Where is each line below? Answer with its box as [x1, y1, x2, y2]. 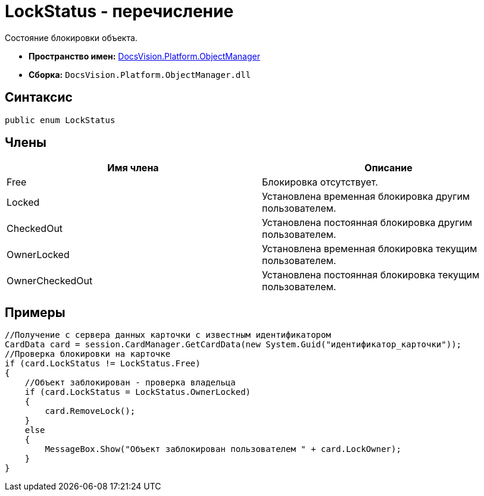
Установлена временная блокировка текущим [262, 243, 477, 255]
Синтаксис [5, 90, 73, 105]
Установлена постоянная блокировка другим [262, 216, 473, 229]
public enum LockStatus [5, 115, 115, 125]
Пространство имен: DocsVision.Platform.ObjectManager [29, 51, 260, 61]
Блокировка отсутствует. [262, 176, 378, 189]
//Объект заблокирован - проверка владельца [24, 378, 236, 388]
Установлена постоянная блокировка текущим [262, 269, 480, 281]
